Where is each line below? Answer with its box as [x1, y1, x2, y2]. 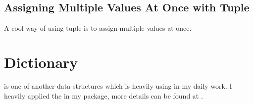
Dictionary [4, 52, 78, 72]
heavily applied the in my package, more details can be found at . [4, 90, 203, 101]
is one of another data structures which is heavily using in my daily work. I [4, 80, 232, 91]
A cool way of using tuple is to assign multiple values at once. [4, 23, 192, 33]
